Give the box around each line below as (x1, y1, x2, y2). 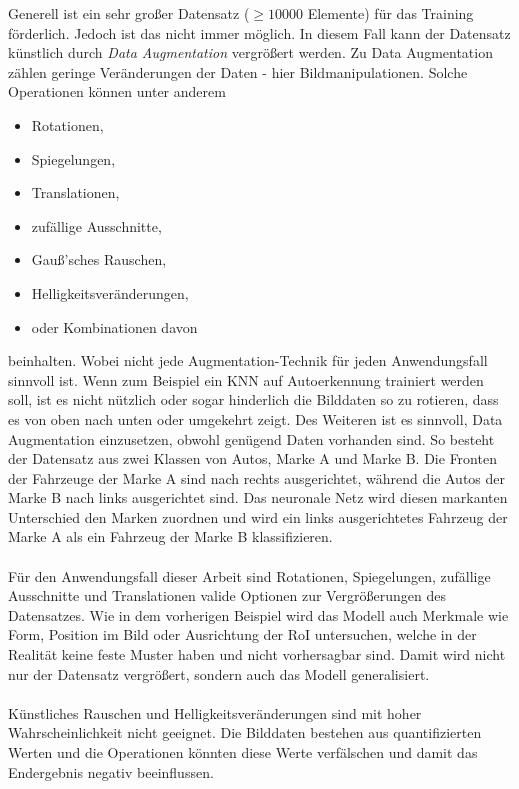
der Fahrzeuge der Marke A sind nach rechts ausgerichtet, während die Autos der (8, 467, 506, 488)
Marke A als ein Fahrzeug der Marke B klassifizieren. (8, 526, 333, 547)
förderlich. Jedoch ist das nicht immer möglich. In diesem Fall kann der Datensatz (8, 22, 511, 43)
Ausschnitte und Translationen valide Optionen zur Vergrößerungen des (8, 585, 447, 606)
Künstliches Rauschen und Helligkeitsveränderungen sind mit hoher (8, 702, 422, 723)
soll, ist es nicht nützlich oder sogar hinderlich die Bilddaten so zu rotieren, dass (8, 389, 499, 410)
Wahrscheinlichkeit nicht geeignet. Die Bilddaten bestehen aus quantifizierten (8, 722, 482, 743)
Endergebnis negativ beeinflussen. (8, 761, 214, 782)
